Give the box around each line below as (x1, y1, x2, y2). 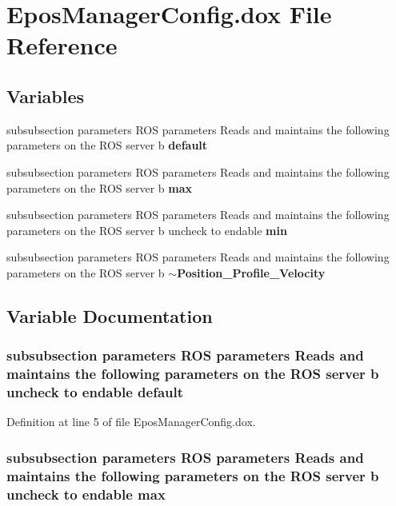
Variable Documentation (6, 303, 213, 328)
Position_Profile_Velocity (177, 264, 326, 281)
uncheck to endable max (6, 484, 166, 504)
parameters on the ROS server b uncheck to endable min (6, 221, 287, 238)
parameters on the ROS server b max (6, 179, 193, 196)
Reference (6, 29, 118, 62)
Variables (6, 83, 85, 108)
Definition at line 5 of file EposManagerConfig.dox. (6, 413, 256, 430)
